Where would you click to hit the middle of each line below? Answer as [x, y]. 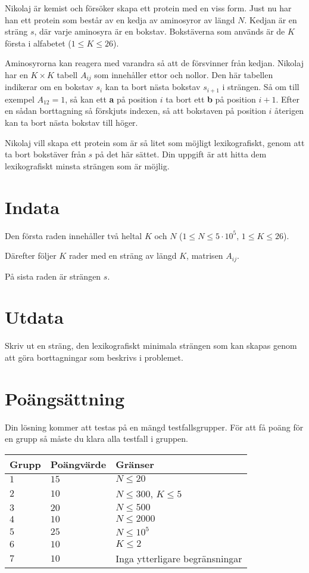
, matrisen [205, 255]
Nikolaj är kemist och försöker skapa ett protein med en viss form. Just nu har [148, 8]
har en [16, 74]
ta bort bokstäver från [45, 154]
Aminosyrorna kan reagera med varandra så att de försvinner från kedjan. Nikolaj [154, 63]
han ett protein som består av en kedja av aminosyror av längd [120, 19]
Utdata [35, 317]
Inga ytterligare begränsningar [179, 558]
